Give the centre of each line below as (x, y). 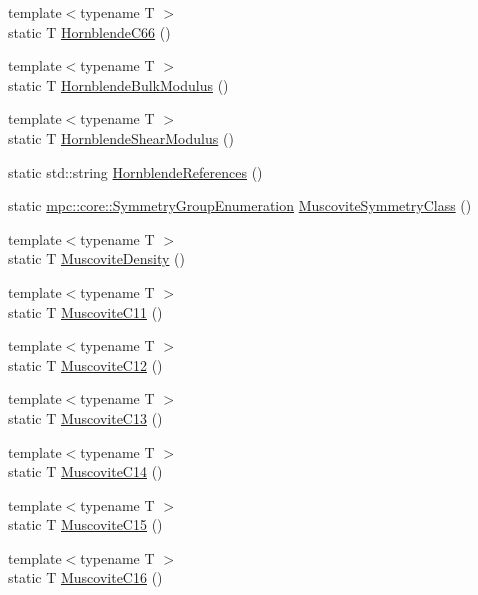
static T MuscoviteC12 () (85, 364)
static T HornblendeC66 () (89, 31)
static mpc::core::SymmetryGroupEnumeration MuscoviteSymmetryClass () (240, 205)
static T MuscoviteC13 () (85, 417)
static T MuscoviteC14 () (85, 471)
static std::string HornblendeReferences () (135, 171)
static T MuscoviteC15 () (85, 524)
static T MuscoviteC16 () (85, 577)
